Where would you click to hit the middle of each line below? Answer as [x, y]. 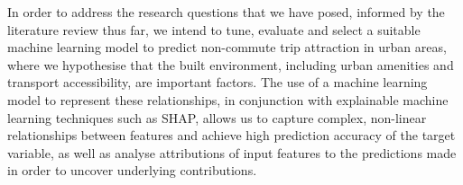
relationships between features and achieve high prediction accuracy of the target [231, 135]
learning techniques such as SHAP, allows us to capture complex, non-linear [217, 117]
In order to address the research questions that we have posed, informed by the [226, 12]
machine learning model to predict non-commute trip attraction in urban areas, [227, 47]
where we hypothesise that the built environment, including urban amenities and [231, 64]
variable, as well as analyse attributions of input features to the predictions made [232, 152]
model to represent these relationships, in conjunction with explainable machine [228, 99]
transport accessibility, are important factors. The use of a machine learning [218, 82]
